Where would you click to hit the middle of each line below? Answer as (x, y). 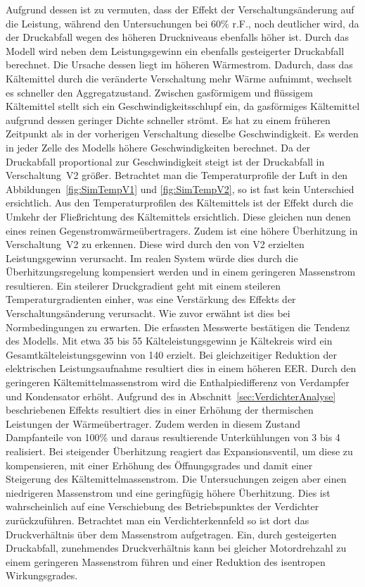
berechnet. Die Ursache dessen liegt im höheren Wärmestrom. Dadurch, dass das (179, 64)
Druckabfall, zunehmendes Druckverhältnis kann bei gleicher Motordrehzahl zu (176, 548)
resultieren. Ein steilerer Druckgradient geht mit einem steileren (143, 285)
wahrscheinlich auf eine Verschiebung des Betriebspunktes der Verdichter (162, 506)
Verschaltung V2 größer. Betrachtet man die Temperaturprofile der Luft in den (177, 175)
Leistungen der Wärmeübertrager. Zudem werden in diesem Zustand (153, 423)
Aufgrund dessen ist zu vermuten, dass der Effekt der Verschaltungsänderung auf (180, 9)
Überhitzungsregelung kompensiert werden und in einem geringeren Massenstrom (181, 272)
